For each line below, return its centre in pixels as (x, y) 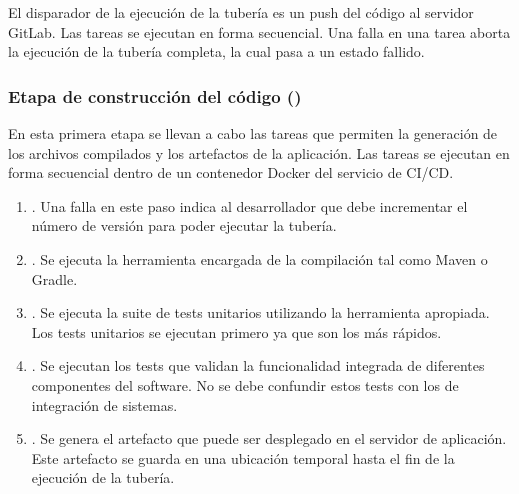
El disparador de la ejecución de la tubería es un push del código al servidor (241, 12)
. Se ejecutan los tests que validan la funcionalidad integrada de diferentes (258, 365)
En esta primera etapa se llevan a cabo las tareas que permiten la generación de (253, 133)
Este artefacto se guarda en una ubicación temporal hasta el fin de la (243, 457)
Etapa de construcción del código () (155, 95)
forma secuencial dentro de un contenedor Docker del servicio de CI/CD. (231, 172)
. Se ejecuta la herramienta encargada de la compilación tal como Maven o (259, 258)
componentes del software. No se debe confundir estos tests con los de (245, 384)
